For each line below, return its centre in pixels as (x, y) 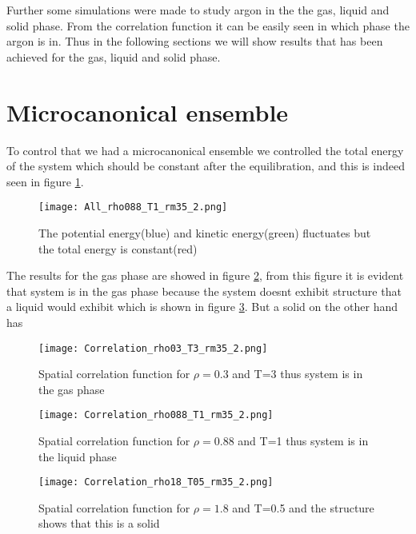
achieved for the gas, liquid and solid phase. (114, 56)
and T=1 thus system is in (303, 440)
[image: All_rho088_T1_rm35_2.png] (133, 207)
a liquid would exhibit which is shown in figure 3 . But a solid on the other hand (202, 307)
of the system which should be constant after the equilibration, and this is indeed (206, 166)
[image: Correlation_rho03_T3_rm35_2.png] (153, 348)
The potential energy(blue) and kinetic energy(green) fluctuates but (205, 232)
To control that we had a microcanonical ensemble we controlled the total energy (205, 150)
